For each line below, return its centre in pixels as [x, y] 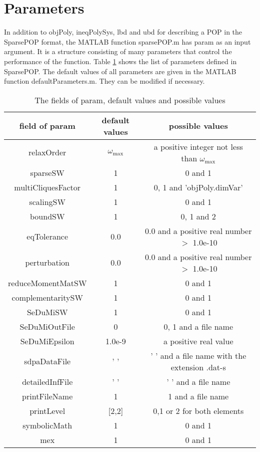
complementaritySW [47, 297]
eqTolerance [47, 237]
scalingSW [47, 201]
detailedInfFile [47, 381]
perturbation [47, 263]
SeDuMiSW [47, 312]
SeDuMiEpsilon [47, 341]
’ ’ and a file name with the [198, 355]
